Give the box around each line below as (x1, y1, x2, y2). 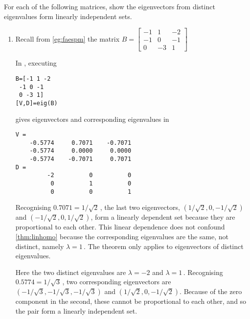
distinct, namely (15, 241, 64, 251)
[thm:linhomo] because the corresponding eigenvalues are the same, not (15, 231, 228, 241)
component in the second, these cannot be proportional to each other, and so (15, 296, 247, 306)
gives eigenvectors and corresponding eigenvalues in (15, 114, 169, 124)
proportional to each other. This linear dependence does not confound (15, 222, 225, 232)
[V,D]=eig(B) (15, 99, 58, 107)
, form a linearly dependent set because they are (91, 212, 235, 222)
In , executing (15, 58, 57, 68)
